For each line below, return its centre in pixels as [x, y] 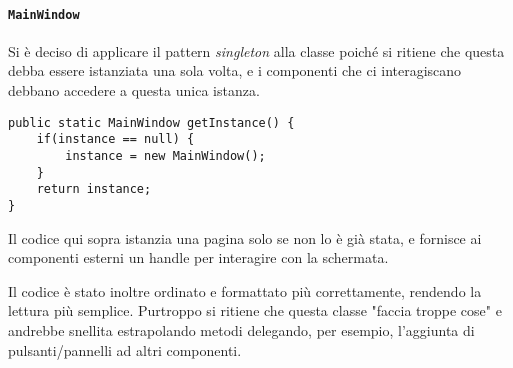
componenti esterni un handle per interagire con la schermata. [198, 257]
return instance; [94, 189]
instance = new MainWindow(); [165, 155]
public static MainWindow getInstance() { [151, 122]
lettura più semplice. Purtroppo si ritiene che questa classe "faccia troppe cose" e [255, 310]
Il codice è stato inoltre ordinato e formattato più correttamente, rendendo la [245, 290]
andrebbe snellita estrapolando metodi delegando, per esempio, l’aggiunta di [241, 329]
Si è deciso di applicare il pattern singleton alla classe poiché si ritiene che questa [256, 50]
